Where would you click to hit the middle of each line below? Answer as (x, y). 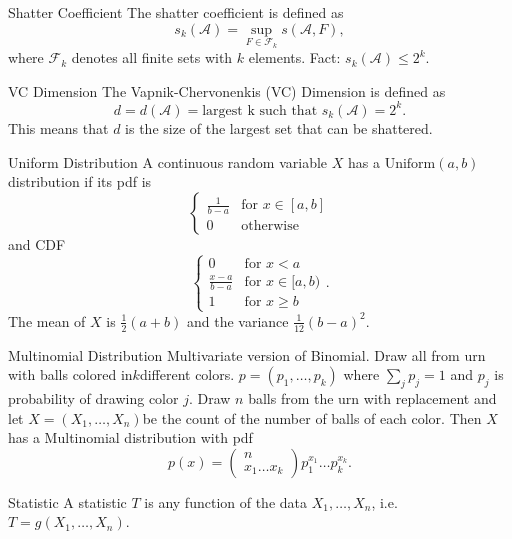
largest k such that (260, 110)
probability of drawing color (93, 397)
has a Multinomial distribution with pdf (130, 437)
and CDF (37, 243)
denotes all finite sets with (152, 57)
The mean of (47, 320)
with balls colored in (70, 374)
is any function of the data (226, 501)
